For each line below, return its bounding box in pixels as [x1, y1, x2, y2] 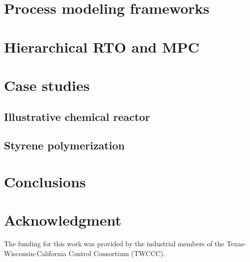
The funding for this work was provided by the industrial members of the [4, 238, 224, 249]
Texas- [226, 238, 246, 249]
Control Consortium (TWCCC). [68, 248, 166, 258]
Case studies [4, 75, 90, 95]
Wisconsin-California [4, 248, 66, 258]
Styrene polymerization [4, 138, 125, 153]
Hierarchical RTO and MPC [4, 36, 199, 57]
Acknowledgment [4, 210, 121, 230]
